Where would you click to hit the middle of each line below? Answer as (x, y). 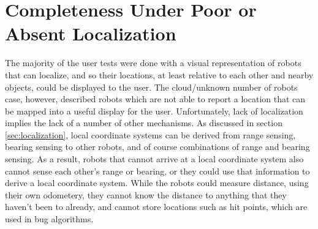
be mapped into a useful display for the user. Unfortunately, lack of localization (154, 111)
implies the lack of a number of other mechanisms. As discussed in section (144, 123)
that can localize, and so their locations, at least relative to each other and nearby (159, 74)
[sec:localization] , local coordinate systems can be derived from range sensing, (150, 134)
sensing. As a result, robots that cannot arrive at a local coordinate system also (154, 159)
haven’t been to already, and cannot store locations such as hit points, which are (156, 207)
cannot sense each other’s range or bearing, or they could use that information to (157, 171)
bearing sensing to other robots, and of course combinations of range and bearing (157, 147)
